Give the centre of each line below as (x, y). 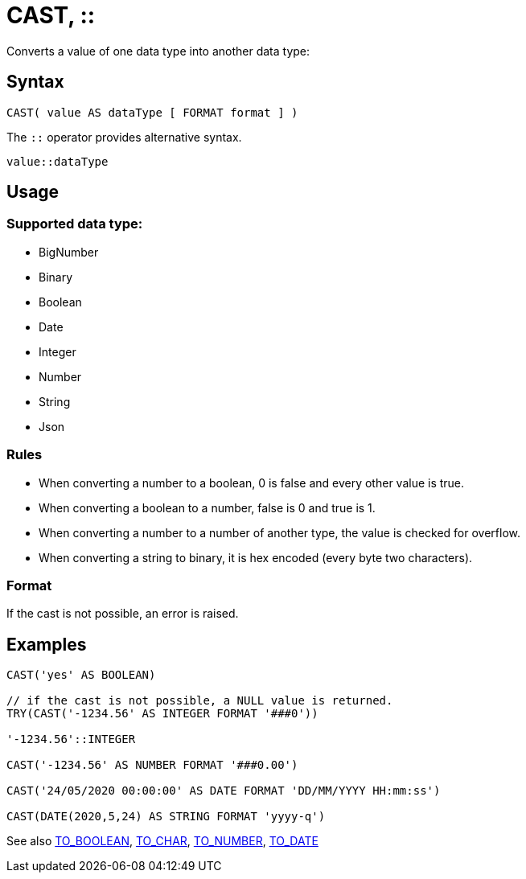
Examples (47, 644)
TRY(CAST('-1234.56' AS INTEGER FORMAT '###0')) (162, 714)
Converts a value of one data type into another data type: (158, 51)
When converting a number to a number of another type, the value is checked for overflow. (279, 532)
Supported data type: (75, 224)
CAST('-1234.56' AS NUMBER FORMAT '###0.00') (152, 765)
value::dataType (58, 161)
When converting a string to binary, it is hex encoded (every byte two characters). (256, 557)
